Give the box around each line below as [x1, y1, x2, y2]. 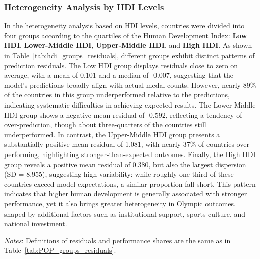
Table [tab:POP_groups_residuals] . [4, 245, 116, 255]
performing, [4, 148, 40, 159]
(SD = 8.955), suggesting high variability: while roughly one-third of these [4, 169, 234, 179]
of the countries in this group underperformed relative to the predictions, [4, 89, 230, 100]
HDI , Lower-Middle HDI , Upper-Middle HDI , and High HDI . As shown [4, 40, 252, 50]
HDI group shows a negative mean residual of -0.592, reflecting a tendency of [4, 109, 242, 120]
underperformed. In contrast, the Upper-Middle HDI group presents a [4, 129, 220, 139]
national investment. [4, 218, 67, 229]
